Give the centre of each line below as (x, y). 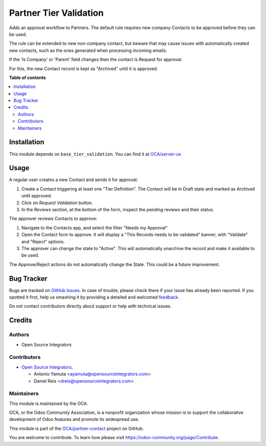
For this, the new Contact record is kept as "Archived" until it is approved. (83, 69)
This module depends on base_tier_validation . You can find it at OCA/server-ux (95, 154)
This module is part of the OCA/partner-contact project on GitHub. (76, 428)
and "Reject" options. (43, 241)
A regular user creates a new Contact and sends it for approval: (73, 180)
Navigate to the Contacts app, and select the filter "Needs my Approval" (95, 227)
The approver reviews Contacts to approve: (53, 219)
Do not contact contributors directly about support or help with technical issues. (90, 306)
